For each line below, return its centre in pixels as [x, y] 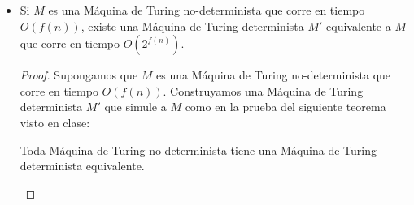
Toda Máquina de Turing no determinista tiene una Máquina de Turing [198, 149]
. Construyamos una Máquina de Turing [263, 90]
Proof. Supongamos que [79, 75]
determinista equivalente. [82, 166]
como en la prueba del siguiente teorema [285, 107]
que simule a [135, 107]
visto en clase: [55, 122]
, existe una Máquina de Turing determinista [192, 26]
